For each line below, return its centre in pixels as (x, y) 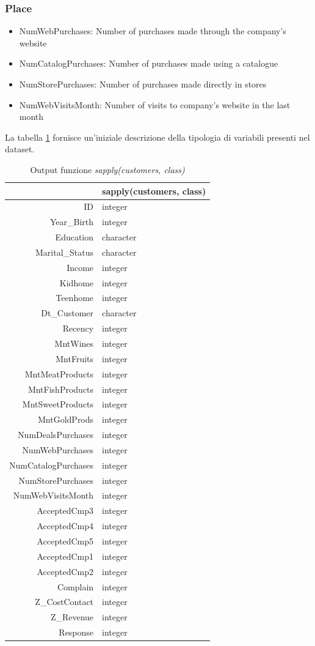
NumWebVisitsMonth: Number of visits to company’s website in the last (155, 104)
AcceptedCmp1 (65, 556)
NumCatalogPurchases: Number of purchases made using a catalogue (149, 63)
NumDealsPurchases (56, 435)
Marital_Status (65, 252)
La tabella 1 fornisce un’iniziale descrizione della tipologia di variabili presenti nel (157, 137)
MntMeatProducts (59, 373)
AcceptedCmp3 (65, 510)
